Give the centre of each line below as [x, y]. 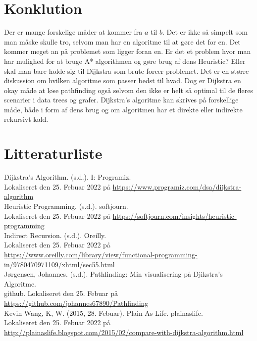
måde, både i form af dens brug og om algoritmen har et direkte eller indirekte [123, 109]
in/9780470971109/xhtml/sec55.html [59, 264]
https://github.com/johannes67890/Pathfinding [76, 303]
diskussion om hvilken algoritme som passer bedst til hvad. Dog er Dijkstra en [123, 80]
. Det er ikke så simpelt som [205, 32]
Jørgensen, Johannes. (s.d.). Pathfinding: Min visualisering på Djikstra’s [113, 274]
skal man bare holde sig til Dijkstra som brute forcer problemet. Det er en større [127, 71]
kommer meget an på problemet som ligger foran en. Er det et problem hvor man [128, 51]
